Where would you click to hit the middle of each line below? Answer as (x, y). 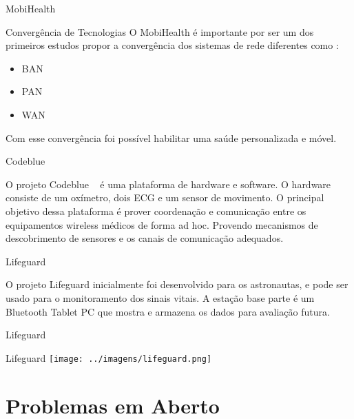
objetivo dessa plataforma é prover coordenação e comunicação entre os (156, 211)
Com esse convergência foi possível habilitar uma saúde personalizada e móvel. (171, 137)
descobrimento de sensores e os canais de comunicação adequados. (145, 238)
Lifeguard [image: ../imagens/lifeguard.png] (109, 357)
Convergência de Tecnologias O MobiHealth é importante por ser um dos (160, 31)
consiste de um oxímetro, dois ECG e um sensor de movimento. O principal (165, 197)
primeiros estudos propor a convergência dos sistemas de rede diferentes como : (172, 45)
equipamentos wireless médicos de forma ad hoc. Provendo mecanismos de (162, 224)
